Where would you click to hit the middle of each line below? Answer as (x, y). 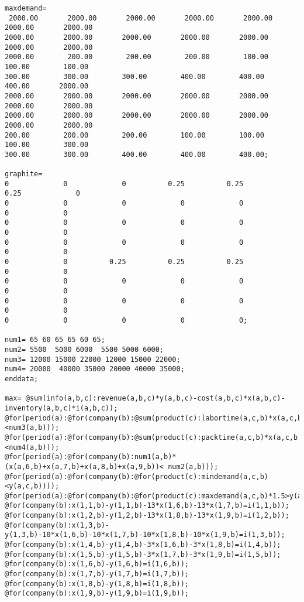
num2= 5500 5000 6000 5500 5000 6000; (84, 349)
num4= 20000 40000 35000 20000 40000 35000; (95, 369)
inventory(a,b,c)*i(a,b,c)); (61, 408)
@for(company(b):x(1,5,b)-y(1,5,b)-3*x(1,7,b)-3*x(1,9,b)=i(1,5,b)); (143, 554)
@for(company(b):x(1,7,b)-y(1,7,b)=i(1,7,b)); (97, 574)
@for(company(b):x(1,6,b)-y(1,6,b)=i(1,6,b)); (97, 564)
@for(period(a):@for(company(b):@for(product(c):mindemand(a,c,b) (137, 476)
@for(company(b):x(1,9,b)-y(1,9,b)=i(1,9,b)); (97, 594)
